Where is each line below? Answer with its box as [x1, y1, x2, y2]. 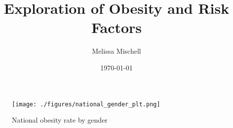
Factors [91, 17, 142, 37]
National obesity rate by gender [12, 115, 108, 125]
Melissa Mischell [92, 46, 141, 56]
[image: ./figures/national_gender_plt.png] [12, 100, 160, 108]
